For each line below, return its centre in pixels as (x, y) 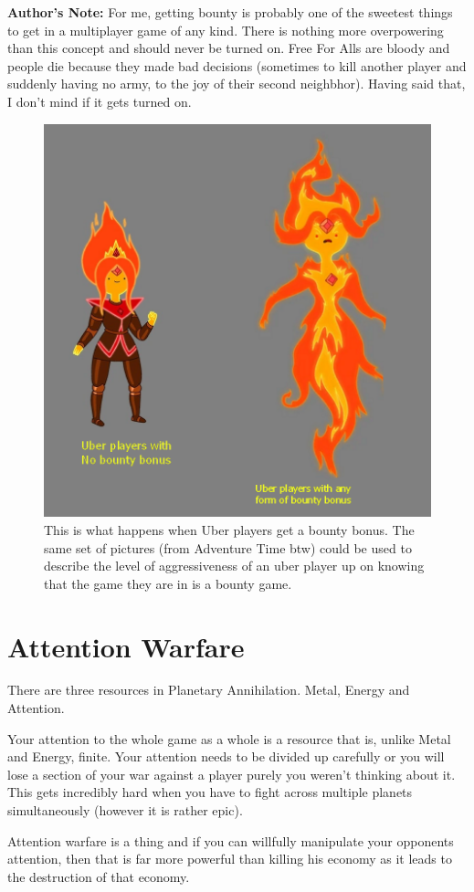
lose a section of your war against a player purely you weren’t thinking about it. (232, 774)
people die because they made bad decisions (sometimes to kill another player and (237, 65)
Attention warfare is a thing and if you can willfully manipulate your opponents (231, 840)
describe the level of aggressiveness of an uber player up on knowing (234, 566)
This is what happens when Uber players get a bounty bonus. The (229, 529)
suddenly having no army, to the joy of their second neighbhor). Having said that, (237, 84)
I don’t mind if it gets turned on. (100, 101)
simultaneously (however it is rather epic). (125, 810)
